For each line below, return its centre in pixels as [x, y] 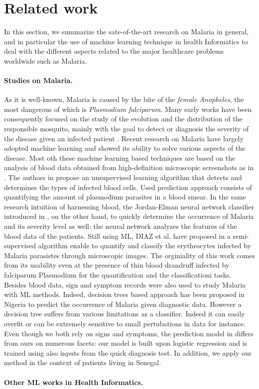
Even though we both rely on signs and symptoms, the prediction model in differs [129, 333]
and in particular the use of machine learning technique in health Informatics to [126, 41]
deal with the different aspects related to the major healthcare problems [114, 51]
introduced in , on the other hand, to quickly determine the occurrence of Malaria [129, 216]
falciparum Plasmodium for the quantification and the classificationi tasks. [118, 274]
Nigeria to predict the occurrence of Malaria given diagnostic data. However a [123, 304]
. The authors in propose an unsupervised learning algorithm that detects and [123, 177]
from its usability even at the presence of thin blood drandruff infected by [117, 265]
